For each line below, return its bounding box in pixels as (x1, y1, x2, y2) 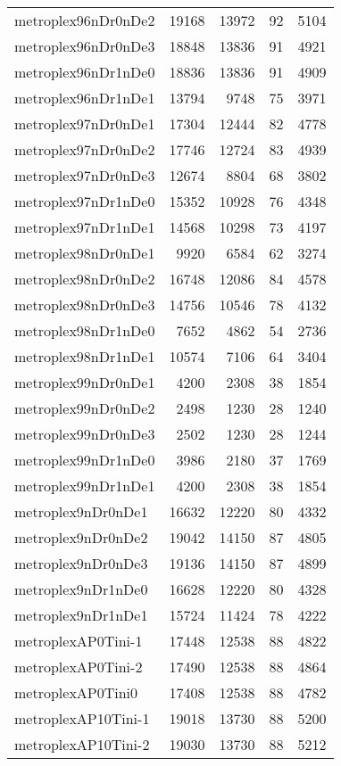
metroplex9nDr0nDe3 (14, 553, 148, 573)
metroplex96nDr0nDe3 (14, 36, 155, 56)
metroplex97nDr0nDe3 (14, 165, 155, 185)
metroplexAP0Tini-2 (14, 656, 143, 677)
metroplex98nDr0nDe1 (14, 243, 155, 263)
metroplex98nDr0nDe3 (14, 294, 155, 315)
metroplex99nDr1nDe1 (14, 475, 155, 496)
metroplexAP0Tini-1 (14, 630, 143, 651)
